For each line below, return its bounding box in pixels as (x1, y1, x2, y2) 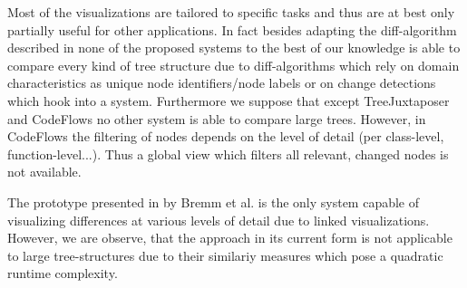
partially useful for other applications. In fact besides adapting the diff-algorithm (7, 20, 457, 39)
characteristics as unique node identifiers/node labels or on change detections (7, 73, 436, 92)
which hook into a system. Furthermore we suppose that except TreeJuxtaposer (7, 91, 450, 110)
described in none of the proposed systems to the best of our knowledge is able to (7, 38, 461, 57)
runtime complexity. (7, 264, 118, 283)
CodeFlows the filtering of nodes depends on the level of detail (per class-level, (7, 127, 444, 146)
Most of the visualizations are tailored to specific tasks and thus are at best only (7, 3, 455, 21)
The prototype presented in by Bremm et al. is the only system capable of (7, 192, 420, 211)
